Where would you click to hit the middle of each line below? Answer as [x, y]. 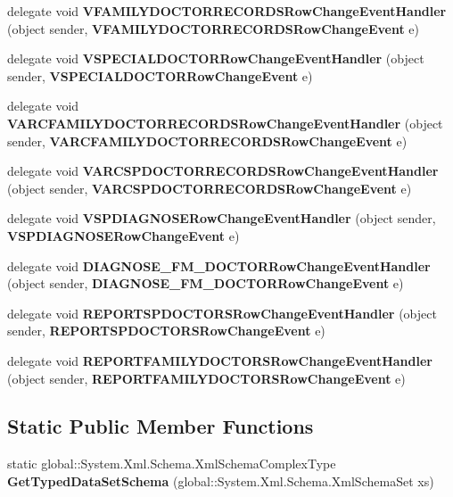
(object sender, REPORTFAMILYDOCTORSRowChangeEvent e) [206, 378]
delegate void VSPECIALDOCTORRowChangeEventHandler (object [216, 58]
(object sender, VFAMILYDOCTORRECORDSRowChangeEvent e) [214, 28]
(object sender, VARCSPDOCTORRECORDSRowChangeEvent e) [210, 188]
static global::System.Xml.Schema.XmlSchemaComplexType [172, 464]
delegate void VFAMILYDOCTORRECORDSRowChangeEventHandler [227, 11]
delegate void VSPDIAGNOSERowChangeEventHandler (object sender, [222, 218]
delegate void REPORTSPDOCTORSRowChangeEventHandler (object [222, 313]
